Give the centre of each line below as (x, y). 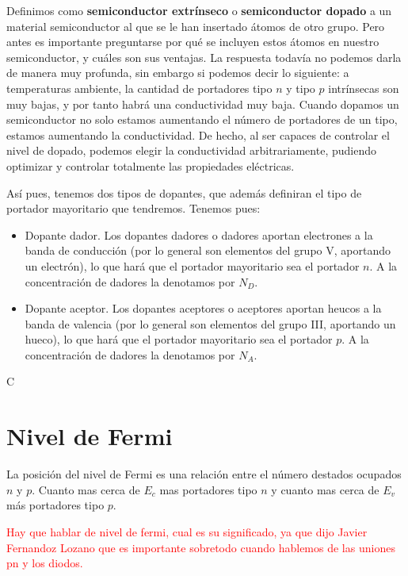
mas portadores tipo (208, 489)
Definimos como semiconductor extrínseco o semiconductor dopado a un (199, 10)
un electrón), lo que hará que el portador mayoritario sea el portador (192, 265)
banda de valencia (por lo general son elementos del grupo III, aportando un (210, 323)
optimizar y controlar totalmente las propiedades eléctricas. (151, 165)
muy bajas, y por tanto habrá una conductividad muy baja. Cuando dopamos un (203, 104)
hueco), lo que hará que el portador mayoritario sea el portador (179, 339)
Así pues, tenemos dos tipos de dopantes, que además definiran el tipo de (184, 192)
